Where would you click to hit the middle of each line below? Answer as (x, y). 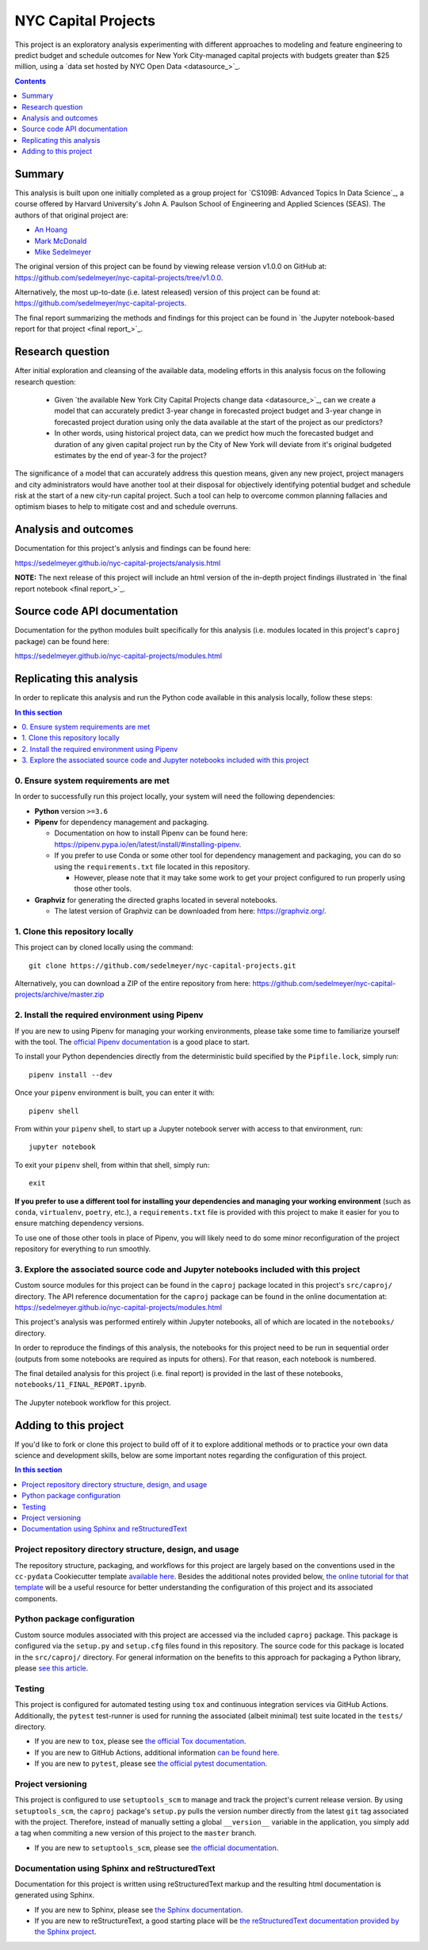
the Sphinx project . (65, 1932)
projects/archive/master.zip (59, 994)
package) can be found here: (62, 641)
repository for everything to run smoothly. (83, 1249)
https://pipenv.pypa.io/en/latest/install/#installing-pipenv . (148, 844)
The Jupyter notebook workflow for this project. (93, 1402)
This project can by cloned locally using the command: (104, 947)
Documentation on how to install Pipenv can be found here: (151, 833)
